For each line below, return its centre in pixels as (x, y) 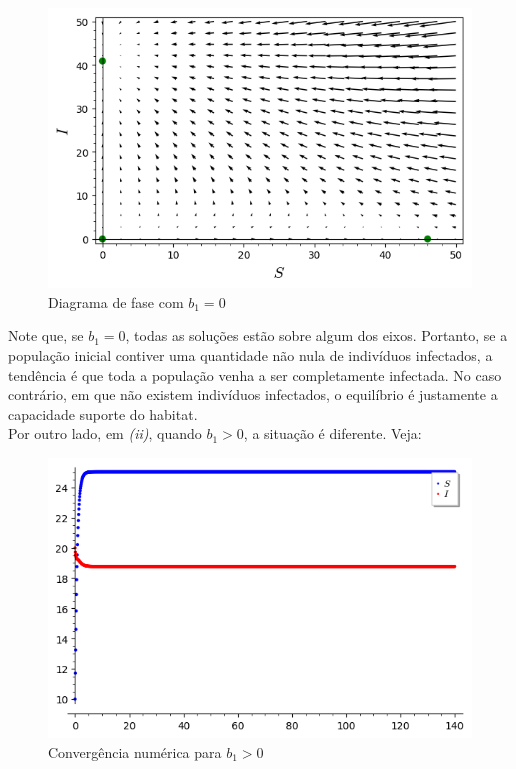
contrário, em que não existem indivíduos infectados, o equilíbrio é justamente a (253, 394)
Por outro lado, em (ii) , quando (105, 433)
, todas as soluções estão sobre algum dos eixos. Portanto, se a (316, 335)
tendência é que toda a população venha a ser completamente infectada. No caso (255, 374)
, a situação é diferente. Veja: (332, 433)
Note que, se (46, 335)
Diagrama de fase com (116, 301)
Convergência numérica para (135, 751)
